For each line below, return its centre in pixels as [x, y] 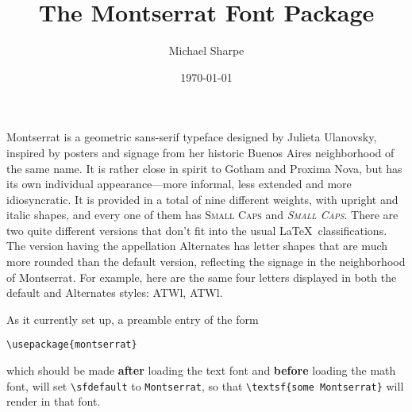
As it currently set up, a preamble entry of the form [133, 319]
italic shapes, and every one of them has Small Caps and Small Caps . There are [202, 215]
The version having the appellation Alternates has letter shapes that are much [197, 246]
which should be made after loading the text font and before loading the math [201, 370]
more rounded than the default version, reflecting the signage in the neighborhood [206, 262]
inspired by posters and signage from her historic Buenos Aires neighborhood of [200, 152]
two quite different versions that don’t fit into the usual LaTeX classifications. [197, 230]
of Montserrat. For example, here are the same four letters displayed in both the [202, 277]
